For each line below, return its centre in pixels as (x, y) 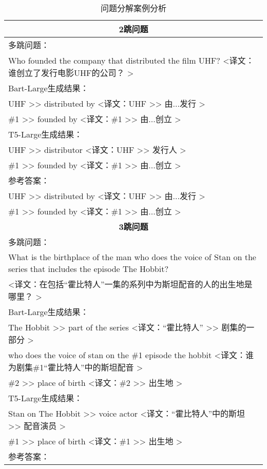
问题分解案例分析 (133, 8)
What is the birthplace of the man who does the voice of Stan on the (132, 257)
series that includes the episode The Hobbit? (88, 269)
